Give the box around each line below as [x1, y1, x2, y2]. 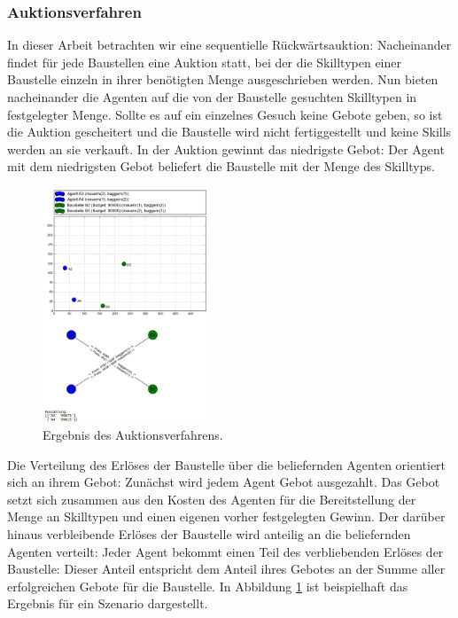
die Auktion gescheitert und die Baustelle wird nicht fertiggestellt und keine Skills [7, 122, 452, 141]
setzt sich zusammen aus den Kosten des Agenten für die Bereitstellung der [7, 489, 416, 508]
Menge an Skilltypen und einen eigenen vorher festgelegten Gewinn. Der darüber [7, 507, 446, 526]
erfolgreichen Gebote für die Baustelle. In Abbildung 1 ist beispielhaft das [7, 576, 408, 595]
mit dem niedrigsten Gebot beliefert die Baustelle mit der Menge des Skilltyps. [7, 157, 435, 176]
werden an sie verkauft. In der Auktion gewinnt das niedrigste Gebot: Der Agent [7, 139, 445, 158]
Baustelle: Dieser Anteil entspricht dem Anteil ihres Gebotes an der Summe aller [7, 559, 446, 578]
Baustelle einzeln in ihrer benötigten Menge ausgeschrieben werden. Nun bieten [7, 70, 439, 89]
